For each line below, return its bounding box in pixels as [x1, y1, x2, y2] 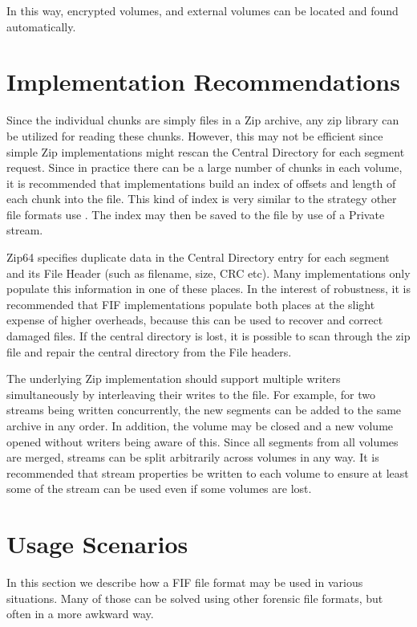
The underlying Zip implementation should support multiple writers [6, 370, 341, 387]
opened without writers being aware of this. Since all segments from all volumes [6, 433, 399, 450]
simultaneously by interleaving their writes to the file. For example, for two [6, 385, 375, 402]
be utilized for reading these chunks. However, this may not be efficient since [6, 127, 383, 144]
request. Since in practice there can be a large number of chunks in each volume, [6, 159, 403, 176]
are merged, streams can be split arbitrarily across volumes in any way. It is [6, 449, 379, 466]
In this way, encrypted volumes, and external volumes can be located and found [6, 2, 399, 18]
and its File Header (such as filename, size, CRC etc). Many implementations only [6, 264, 411, 281]
